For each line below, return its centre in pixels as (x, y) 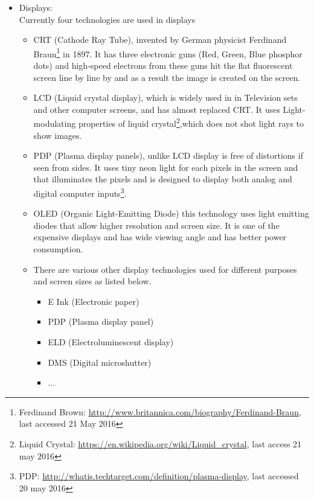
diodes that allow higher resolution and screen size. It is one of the (156, 225)
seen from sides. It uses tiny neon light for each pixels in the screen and (166, 167)
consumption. (58, 249)
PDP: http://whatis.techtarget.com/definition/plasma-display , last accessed (159, 476)
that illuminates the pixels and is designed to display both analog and (163, 179)
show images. (58, 135)
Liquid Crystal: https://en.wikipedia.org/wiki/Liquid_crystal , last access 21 (160, 444)
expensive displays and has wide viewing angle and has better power (160, 237)
